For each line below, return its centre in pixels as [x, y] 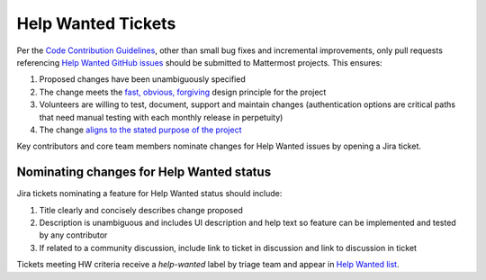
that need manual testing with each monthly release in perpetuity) [161, 117]
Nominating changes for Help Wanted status [144, 172]
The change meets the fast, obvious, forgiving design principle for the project [183, 92]
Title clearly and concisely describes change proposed [141, 210]
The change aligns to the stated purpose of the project [140, 130]
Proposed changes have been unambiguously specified [143, 79]
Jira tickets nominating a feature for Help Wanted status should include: [149, 194]
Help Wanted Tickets [96, 23]
